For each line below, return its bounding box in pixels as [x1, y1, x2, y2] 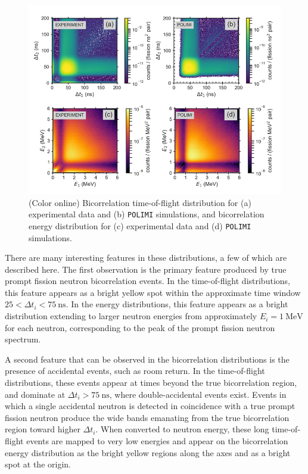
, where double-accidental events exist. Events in [109, 388, 287, 400]
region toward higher [5, 423, 80, 435]
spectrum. [5, 333, 41, 345]
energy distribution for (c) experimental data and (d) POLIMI [29, 219, 251, 232]
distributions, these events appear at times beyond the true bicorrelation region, [5, 376, 297, 389]
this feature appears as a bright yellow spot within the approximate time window [5, 286, 301, 298]
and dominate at [5, 388, 66, 400]
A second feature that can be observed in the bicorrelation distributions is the [5, 353, 290, 365]
